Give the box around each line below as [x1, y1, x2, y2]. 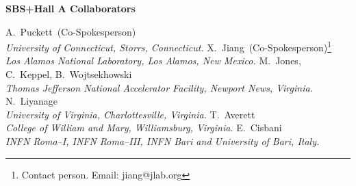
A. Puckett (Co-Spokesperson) [5, 24, 136, 38]
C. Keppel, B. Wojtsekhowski [5, 67, 132, 81]
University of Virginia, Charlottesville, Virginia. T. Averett [5, 107, 255, 121]
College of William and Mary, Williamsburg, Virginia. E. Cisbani [5, 120, 282, 135]
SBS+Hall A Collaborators [5, 1, 136, 15]
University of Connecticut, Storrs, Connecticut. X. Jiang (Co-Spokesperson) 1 [5, 38, 332, 54]
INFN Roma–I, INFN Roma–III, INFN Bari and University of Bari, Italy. [5, 134, 320, 148]
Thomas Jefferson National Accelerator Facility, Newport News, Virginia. [5, 80, 313, 94]
